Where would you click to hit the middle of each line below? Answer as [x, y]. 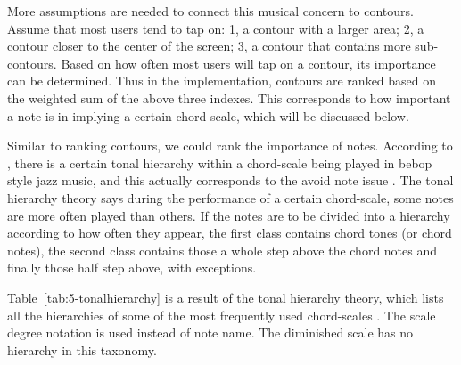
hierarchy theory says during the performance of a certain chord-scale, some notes [230, 197]
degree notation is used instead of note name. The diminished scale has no [210, 333]
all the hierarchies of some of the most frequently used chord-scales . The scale [222, 315]
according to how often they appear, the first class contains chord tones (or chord [230, 233]
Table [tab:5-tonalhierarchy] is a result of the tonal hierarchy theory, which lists [226, 297]
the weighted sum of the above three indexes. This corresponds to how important [229, 97]
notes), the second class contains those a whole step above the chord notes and [222, 250]
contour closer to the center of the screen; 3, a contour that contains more [209, 46]
